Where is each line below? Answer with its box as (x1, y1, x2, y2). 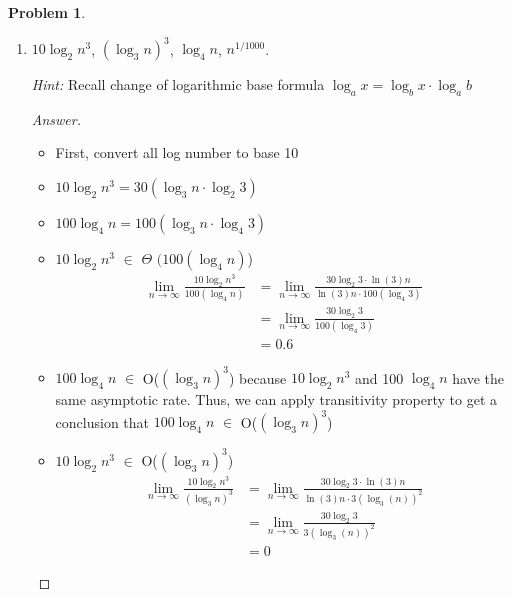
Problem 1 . (8, 2, 86, 22)
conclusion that (55, 411, 150, 432)
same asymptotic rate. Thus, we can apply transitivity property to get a (55, 389, 498, 410)
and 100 (355, 367, 404, 388)
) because (229, 367, 287, 388)
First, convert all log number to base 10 (55, 142, 299, 163)
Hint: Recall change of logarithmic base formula (31, 74, 325, 95)
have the (452, 367, 505, 388)
